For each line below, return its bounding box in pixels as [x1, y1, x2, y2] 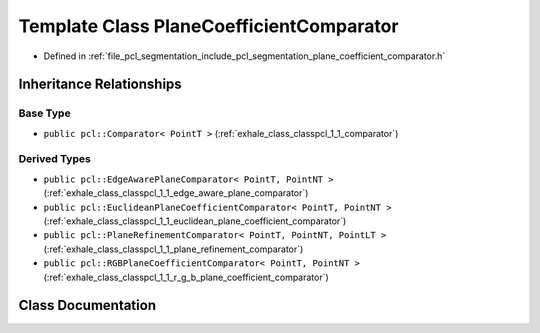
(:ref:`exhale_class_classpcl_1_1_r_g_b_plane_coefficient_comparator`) [43, 271, 329, 283]
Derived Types [18, 152, 92, 166]
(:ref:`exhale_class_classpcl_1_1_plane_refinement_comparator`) [43, 243, 304, 255]
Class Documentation [18, 297, 157, 314]
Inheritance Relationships [18, 76, 182, 93]
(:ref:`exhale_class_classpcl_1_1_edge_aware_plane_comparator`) [43, 187, 309, 199]
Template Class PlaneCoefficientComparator [18, 15, 399, 37]
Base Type [18, 106, 71, 120]
